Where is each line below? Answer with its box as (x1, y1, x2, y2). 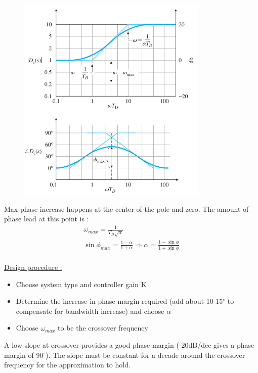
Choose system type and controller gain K (16, 278, 147, 289)
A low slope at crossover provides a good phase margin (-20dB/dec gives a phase (4, 339, 254, 350)
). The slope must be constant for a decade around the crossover (46, 349, 245, 360)
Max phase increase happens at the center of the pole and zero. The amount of (4, 203, 249, 214)
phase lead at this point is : (4, 213, 89, 224)
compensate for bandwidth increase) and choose (16, 305, 164, 316)
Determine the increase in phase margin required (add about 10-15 (16, 296, 223, 306)
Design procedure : (4, 261, 62, 272)
